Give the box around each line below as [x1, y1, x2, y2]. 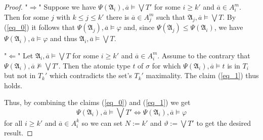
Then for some [4, 11, 49, 22]
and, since [123, 22, 155, 32]
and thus [50, 33, 77, 44]
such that [156, 11, 186, 22]
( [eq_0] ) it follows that [4, 22, 75, 32]
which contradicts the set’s [50, 70, 132, 81]
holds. [4, 80, 22, 90]
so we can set [81, 117, 123, 128]
